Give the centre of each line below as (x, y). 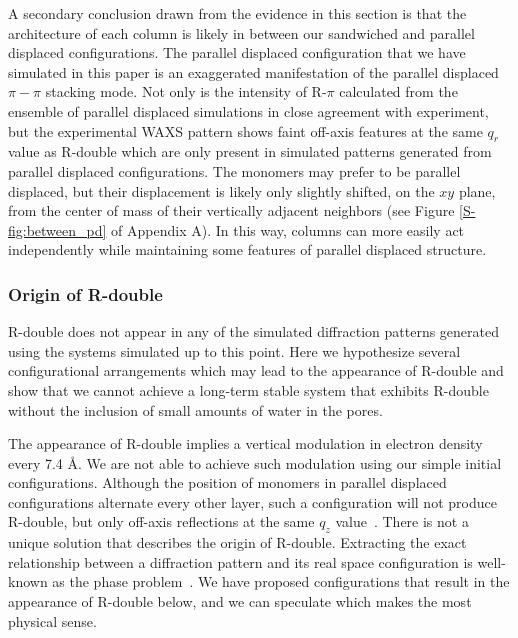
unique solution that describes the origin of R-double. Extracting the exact (237, 542)
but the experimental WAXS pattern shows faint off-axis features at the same (245, 130)
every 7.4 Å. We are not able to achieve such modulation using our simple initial (255, 462)
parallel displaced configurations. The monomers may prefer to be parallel (234, 170)
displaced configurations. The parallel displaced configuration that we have (237, 52)
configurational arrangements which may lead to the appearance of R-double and (256, 370)
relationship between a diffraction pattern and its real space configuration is (240, 561)
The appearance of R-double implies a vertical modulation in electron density (245, 443)
